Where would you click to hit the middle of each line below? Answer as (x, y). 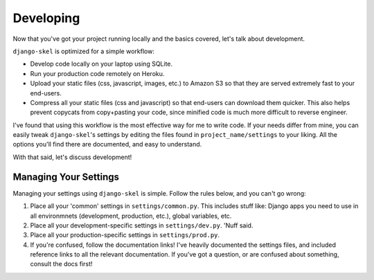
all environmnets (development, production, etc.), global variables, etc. (131, 216)
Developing (46, 18)
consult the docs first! (61, 264)
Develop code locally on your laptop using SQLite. (101, 64)
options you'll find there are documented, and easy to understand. (107, 144)
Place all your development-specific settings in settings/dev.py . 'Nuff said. (142, 225)
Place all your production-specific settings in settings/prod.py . (125, 235)
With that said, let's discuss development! (72, 157)
